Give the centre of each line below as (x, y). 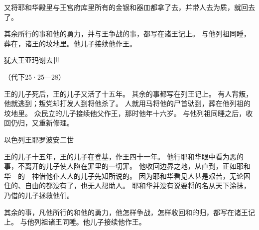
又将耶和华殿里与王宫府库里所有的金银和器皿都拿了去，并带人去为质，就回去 (129, 7)
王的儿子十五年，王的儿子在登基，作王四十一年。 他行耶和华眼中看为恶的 (124, 156)
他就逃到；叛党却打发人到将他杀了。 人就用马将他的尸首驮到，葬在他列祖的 (127, 103)
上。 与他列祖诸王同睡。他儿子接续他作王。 (75, 222)
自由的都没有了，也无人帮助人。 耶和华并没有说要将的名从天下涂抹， (137, 185)
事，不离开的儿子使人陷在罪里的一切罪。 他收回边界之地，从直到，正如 (120, 166)
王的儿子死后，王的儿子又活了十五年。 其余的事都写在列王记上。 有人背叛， (129, 93)
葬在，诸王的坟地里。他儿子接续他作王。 (70, 43)
